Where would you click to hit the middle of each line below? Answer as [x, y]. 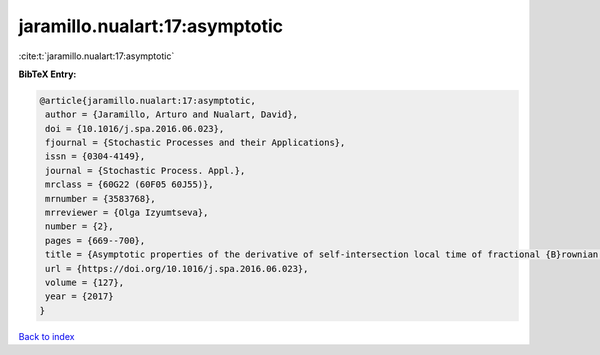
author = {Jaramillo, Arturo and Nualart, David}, [172, 114]
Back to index [46, 336]
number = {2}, [79, 226]
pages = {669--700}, [95, 240]
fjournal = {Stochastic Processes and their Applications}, [195, 143]
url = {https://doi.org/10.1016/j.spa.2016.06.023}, [177, 268]
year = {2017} [79, 296]
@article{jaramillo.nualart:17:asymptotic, [148, 100]
